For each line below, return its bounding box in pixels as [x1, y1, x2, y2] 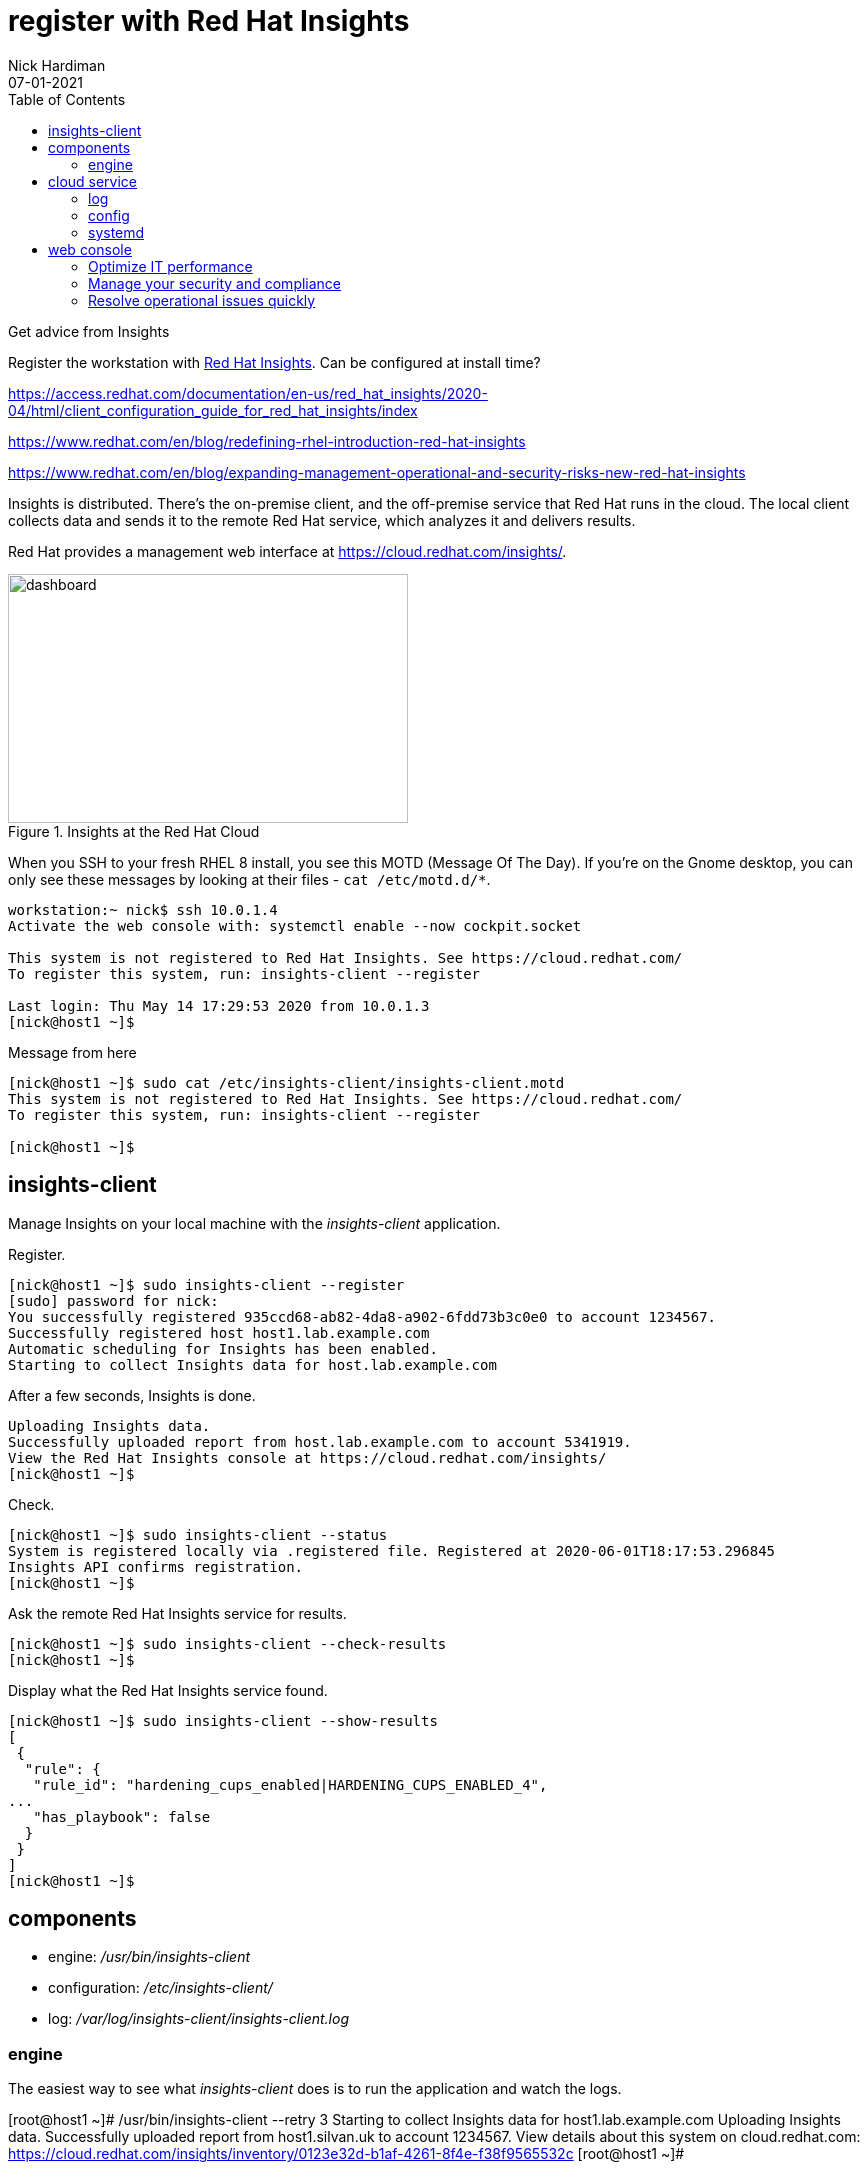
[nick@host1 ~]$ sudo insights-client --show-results [8, 1712, 438, 1729]
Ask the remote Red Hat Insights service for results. [8, 1604, 347, 1622]
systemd [88, 223, 145, 241]
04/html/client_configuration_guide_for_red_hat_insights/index [8, 401, 418, 419]
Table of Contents [8, 90, 126, 108]
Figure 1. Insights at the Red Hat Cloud [8, 822, 260, 840]
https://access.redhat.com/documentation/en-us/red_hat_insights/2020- [8, 384, 488, 402]
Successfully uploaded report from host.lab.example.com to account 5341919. [8, 1433, 632, 1450]
